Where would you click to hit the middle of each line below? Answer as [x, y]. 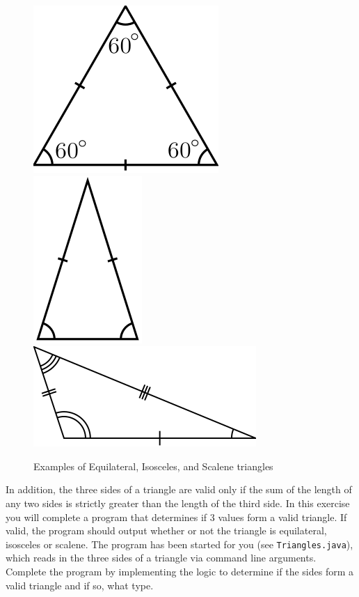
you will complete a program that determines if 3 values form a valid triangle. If [176, 517]
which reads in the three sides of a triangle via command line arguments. [161, 558]
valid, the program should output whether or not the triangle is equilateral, [166, 530]
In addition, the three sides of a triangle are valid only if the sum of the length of [179, 489]
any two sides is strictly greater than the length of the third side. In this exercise [178, 503]
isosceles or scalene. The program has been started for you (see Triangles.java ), [179, 544]
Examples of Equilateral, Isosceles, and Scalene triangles [153, 466]
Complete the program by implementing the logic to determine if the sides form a [179, 571]
